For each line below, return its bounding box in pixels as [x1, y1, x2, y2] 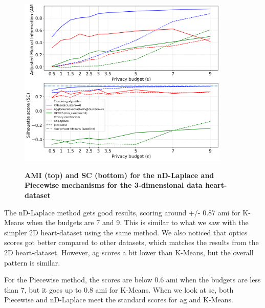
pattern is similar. [4, 257, 60, 268]
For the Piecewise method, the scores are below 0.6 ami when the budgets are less [4, 274, 261, 285]
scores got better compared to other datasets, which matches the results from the [4, 237, 259, 248]
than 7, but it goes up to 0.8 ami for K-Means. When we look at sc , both [4, 284, 234, 295]
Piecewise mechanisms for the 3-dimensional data [25, 180, 203, 190]
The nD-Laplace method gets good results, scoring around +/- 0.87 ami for [4, 207, 240, 217]
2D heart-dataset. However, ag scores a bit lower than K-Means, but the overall [4, 247, 254, 257]
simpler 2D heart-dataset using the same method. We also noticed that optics [4, 227, 248, 237]
